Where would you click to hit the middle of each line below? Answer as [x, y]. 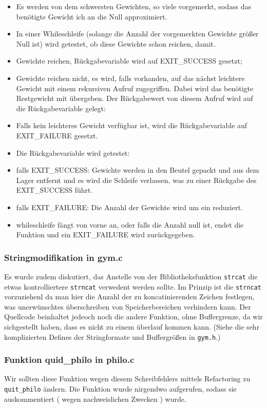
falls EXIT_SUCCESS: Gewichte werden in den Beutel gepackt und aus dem [138, 170]
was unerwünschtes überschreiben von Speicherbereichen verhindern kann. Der [128, 306]
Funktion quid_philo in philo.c [69, 360]
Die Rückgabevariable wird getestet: [73, 152]
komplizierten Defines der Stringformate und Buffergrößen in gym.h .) [112, 336]
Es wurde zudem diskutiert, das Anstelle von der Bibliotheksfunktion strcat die [131, 276]
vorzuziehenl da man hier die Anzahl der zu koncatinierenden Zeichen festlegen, [129, 297]
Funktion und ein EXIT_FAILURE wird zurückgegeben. [106, 234]
